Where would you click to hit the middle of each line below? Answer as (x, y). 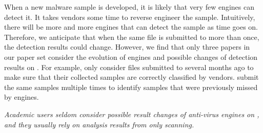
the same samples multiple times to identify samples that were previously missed (131, 87)
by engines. (22, 97)
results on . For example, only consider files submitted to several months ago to (129, 67)
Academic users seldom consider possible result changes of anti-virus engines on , (132, 114)
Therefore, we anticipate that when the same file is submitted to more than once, (132, 37)
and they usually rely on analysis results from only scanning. (99, 124)
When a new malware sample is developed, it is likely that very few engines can (129, 7)
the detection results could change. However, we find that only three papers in (127, 47)
